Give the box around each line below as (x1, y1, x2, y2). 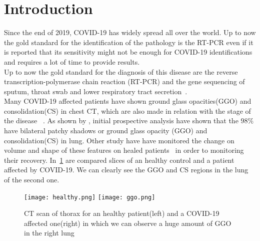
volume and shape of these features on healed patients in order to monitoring (4, 145, 244, 155)
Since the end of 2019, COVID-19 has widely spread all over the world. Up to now (4, 27, 256, 38)
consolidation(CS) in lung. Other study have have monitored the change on (4, 135, 234, 145)
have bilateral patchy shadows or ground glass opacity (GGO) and (4, 125, 207, 136)
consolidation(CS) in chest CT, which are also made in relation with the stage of (4, 105, 251, 116)
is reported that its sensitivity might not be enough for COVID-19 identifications (4, 47, 252, 57)
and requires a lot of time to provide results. (4, 56, 140, 67)
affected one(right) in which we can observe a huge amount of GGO (24, 217, 231, 228)
